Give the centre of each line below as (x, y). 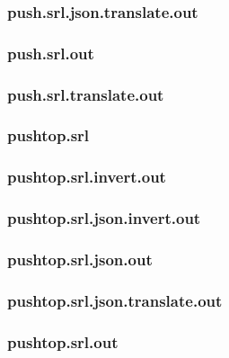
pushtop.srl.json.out (80, 259)
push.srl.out (51, 53)
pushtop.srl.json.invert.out (104, 218)
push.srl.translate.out (86, 94)
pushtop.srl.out (63, 341)
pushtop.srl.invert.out (87, 177)
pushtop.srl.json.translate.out (115, 300)
